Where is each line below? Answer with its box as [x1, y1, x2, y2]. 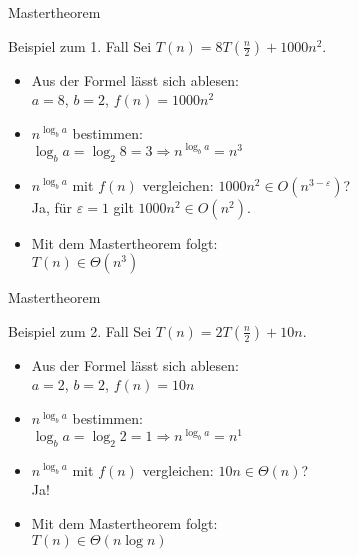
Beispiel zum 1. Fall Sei [8, 35, 152, 56]
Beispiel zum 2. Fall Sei [8, 320, 152, 341]
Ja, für [31, 196, 73, 217]
